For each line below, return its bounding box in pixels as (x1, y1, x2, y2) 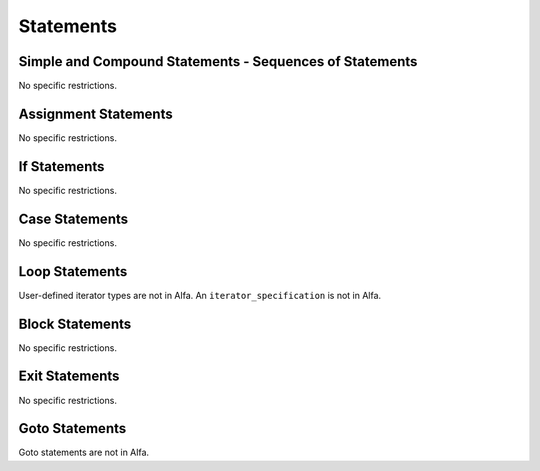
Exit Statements (18, 368, 120, 385)
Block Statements (18, 315, 132, 332)
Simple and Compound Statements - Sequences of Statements (18, 53, 418, 70)
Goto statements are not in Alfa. (18, 446, 150, 459)
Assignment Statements (18, 105, 174, 122)
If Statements (18, 158, 105, 175)
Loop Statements (18, 263, 128, 280)
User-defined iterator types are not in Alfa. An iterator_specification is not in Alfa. (18, 289, 382, 301)
